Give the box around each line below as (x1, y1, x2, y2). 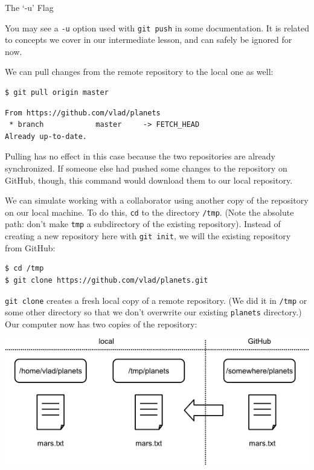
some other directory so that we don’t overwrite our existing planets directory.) (5, 306, 302, 318)
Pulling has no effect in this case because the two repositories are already (5, 150, 275, 163)
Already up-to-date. (5, 132, 88, 141)
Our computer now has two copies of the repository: (5, 317, 197, 330)
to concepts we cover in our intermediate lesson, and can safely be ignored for (5, 33, 292, 46)
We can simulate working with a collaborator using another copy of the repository (5, 194, 309, 207)
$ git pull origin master (5, 88, 109, 97)
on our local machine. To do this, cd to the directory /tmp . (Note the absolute (5, 205, 294, 218)
